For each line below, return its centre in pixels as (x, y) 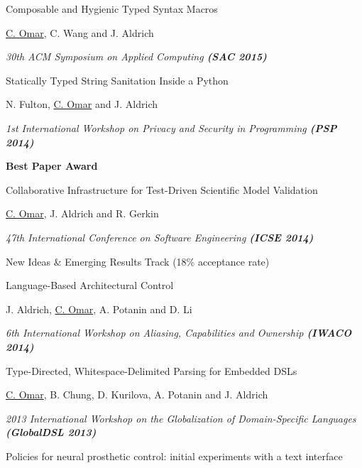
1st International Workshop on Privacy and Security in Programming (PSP (171, 127)
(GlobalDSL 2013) (51, 432)
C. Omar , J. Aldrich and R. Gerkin (82, 213)
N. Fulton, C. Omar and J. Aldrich (82, 104)
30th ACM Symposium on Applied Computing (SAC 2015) (136, 56)
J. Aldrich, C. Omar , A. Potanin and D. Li (99, 309)
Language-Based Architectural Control (90, 285)
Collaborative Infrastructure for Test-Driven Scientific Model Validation (162, 189)
